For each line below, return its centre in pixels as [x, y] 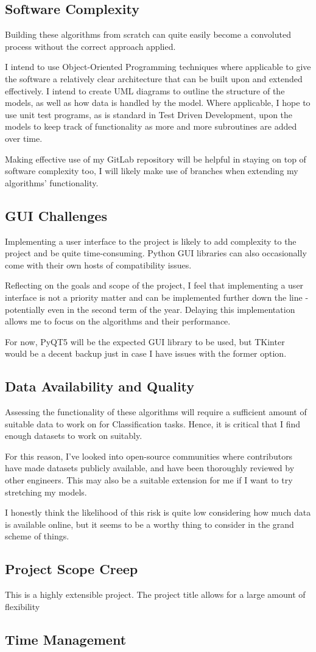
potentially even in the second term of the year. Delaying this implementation [150, 309]
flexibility [23, 606]
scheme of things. [37, 536]
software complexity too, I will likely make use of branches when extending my [152, 171]
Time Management [66, 639]
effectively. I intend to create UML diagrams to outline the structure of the [145, 90]
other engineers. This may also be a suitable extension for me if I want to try [149, 480]
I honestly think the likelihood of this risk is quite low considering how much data [158, 512]
